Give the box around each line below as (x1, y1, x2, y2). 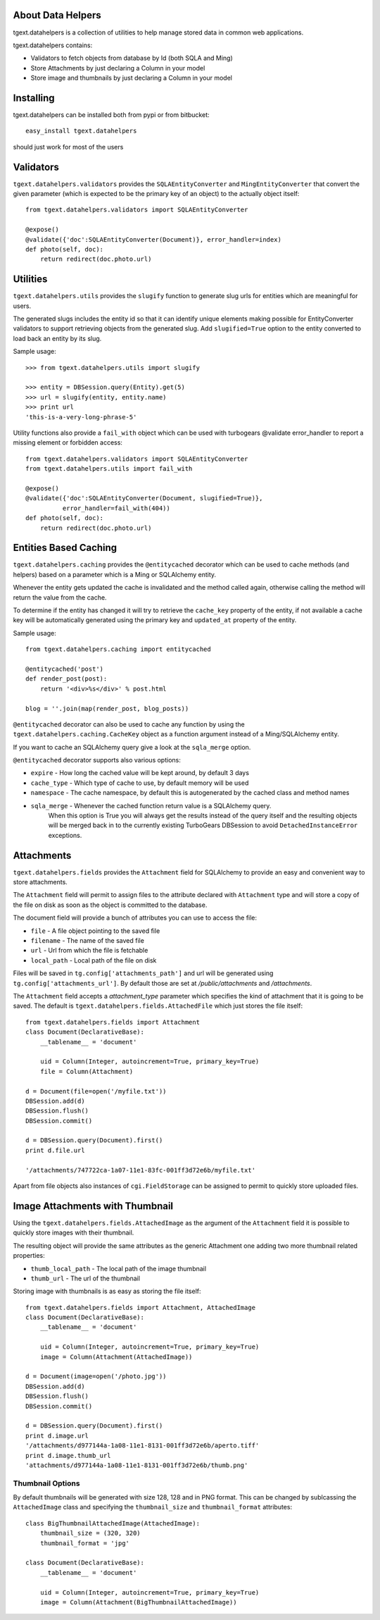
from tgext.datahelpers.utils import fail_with (25, 465, 193, 473)
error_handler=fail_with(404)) (62, 504, 170, 512)
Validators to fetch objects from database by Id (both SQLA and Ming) (30, 54, 234, 63)
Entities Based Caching (13, 542, 118, 554)
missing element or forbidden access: (13, 438, 123, 447)
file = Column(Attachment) (39, 1068, 134, 1075)
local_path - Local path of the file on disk (30, 956, 157, 965)
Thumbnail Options (13, 1478, 80, 1488)
